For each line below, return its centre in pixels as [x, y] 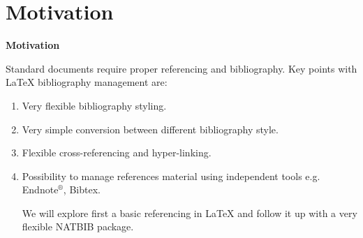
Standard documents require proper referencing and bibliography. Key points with [181, 68]
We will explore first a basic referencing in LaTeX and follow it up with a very [190, 213]
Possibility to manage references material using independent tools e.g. [171, 176]
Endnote [40, 189]
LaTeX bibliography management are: [87, 82]
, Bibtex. [82, 189]
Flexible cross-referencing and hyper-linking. [117, 153]
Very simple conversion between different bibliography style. [150, 129]
